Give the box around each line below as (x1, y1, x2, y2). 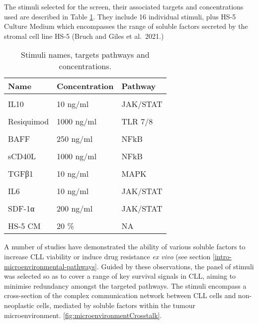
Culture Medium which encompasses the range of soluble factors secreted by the (4, 21, 248, 31)
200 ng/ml (57, 203, 93, 215)
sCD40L (8, 150, 36, 162)
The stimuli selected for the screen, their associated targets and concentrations (4, 1, 244, 11)
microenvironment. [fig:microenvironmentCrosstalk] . (4, 310, 162, 320)
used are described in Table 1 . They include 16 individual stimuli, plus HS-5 (4, 11, 236, 21)
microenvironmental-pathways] (4, 261, 97, 271)
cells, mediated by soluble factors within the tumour (36, 300, 195, 310)
